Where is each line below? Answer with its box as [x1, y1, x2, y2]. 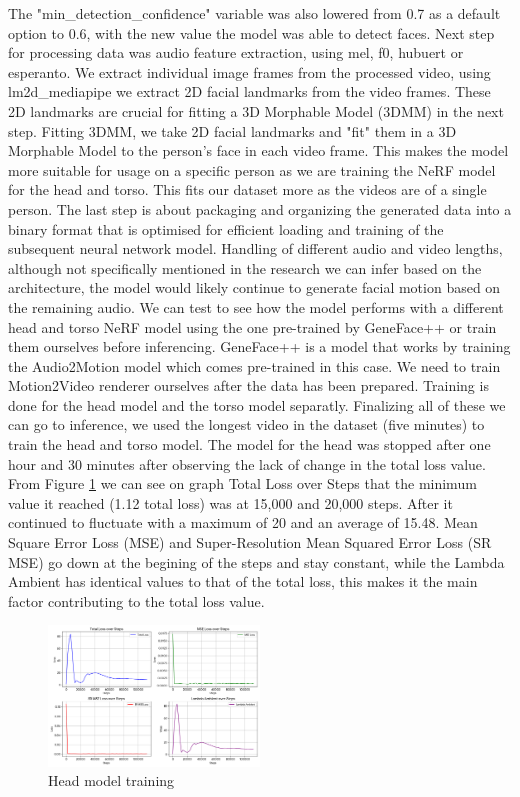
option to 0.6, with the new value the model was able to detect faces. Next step [8, 22, 495, 43]
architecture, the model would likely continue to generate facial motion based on [8, 277, 501, 298]
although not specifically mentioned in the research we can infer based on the [8, 257, 482, 278]
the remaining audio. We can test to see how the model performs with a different [8, 296, 504, 317]
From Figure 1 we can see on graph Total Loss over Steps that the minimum [8, 473, 477, 494]
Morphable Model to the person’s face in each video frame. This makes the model [8, 140, 509, 161]
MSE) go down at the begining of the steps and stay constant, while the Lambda [8, 551, 505, 572]
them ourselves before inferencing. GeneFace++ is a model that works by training [8, 336, 511, 357]
